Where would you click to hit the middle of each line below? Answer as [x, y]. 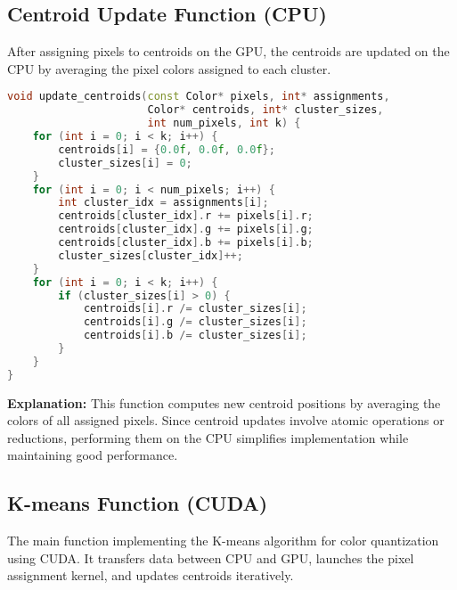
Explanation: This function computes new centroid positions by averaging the [224, 402]
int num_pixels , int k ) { [224, 123]
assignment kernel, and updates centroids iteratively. [151, 575]
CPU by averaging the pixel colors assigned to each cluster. [169, 68]
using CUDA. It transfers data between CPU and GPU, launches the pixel [211, 557]
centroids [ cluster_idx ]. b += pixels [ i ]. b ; [186, 243]
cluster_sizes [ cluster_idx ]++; [151, 255]
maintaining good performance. [93, 455]
